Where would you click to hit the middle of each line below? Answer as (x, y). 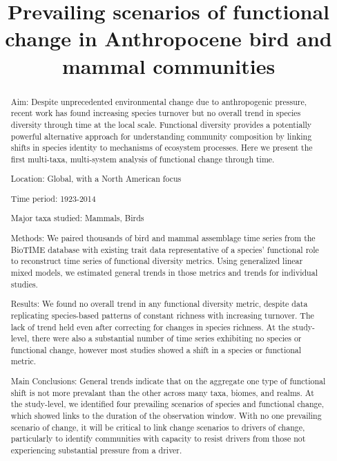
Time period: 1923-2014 (53, 198)
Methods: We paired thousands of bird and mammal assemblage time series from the (163, 238)
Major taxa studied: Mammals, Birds (77, 218)
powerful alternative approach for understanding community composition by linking (161, 136)
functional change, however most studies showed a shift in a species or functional (156, 349)
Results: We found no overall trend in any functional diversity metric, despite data (159, 304)
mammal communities (168, 65)
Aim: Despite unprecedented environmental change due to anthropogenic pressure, (159, 101)
